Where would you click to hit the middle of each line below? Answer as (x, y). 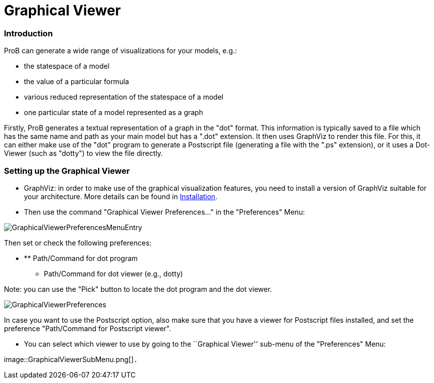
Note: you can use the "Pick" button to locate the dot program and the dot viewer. (138, 289)
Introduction (28, 33)
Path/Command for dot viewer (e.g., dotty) (114, 273)
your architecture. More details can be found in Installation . (121, 196)
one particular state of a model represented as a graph (114, 113)
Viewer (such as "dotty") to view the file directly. (83, 153)
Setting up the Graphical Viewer (67, 171)
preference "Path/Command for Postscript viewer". (88, 328)
